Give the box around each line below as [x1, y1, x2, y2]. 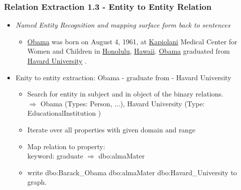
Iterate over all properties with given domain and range [27, 124, 196, 134]
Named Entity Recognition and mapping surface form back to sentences [15, 20, 231, 30]
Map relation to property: [27, 141, 105, 151]
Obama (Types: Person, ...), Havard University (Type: [40, 98, 205, 108]
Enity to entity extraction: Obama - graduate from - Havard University [15, 72, 232, 82]
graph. [27, 177, 47, 187]
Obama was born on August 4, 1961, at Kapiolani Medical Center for [27, 36, 238, 46]
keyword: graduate [27, 151, 83, 161]
